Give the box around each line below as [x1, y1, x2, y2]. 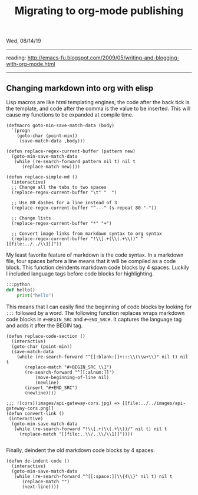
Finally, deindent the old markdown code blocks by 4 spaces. [6, 446, 155, 454]
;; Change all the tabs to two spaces [11, 184, 107, 190]
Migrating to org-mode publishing [14, 4, 184, 18]
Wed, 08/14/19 [6, 37, 41, 45]
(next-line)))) [21, 484, 60, 490]
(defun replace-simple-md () [6, 174, 78, 180]
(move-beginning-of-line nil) [35, 374, 110, 380]
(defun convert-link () [6, 410, 65, 416]
